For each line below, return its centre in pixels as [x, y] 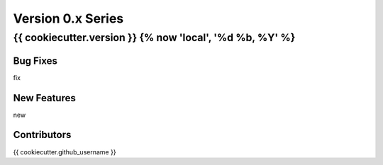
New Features [44, 98]
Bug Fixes [35, 61]
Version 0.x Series [68, 18]
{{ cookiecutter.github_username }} [65, 152]
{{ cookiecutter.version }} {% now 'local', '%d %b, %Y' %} [154, 38]
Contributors [42, 135]
